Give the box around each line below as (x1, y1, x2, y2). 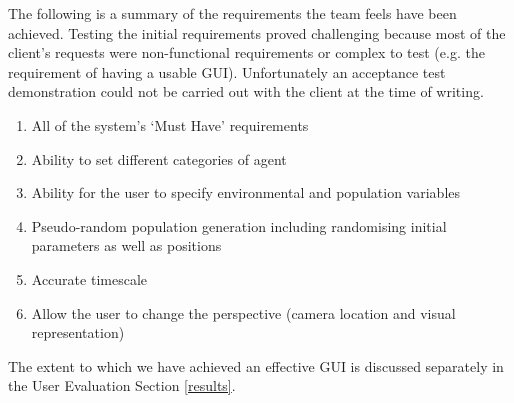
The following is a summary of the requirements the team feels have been (8, 3, 457, 23)
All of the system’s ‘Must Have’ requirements (31, 114, 309, 135)
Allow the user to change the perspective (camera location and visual (31, 302, 456, 323)
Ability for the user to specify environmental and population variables (31, 182, 461, 203)
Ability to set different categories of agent (31, 148, 287, 169)
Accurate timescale (31, 268, 147, 289)
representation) (31, 322, 125, 343)
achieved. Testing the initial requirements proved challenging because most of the (8, 22, 506, 43)
